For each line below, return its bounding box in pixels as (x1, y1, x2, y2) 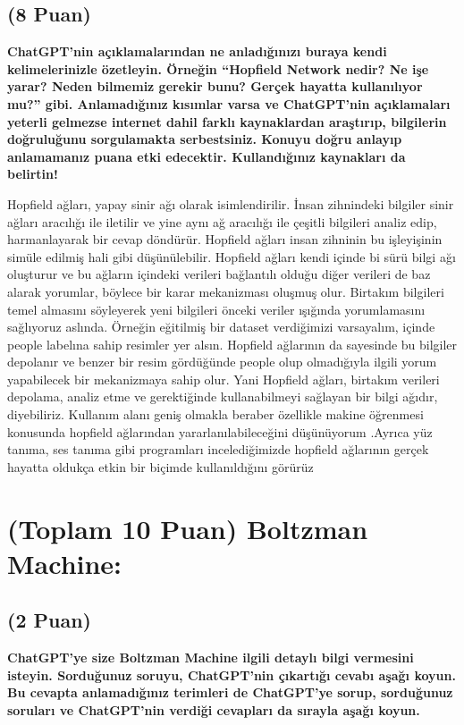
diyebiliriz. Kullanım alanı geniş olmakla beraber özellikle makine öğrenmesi (7, 405, 424, 424)
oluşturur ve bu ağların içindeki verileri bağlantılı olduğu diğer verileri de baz (7, 265, 431, 283)
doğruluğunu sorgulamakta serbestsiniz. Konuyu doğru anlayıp (7, 130, 402, 148)
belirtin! (7, 164, 58, 183)
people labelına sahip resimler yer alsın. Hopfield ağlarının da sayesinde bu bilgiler (7, 334, 458, 353)
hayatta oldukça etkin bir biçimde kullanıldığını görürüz (7, 457, 314, 476)
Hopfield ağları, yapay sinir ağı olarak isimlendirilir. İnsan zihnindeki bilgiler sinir (7, 194, 454, 213)
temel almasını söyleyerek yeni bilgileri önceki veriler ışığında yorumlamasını (7, 299, 426, 318)
